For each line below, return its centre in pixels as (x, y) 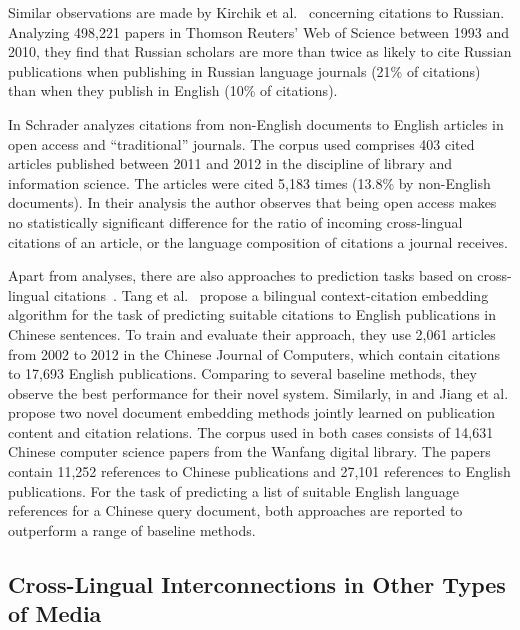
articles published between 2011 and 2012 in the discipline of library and (230, 163)
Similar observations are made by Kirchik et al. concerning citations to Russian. (256, 12)
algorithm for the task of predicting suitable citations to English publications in (252, 314)
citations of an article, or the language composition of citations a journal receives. (258, 241)
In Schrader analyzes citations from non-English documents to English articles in (256, 123)
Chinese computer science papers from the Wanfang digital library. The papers (249, 451)
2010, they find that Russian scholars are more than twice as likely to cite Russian (260, 51)
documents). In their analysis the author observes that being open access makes (252, 202)
